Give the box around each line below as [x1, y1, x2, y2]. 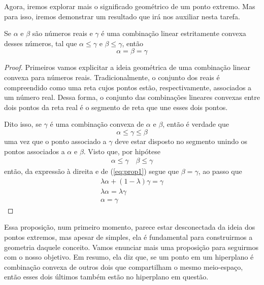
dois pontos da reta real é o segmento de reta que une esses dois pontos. [4, 101, 228, 112]
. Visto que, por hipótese [83, 146, 160, 156]
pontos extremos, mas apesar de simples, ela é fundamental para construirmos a [4, 232, 253, 242]
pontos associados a [4, 146, 65, 156]
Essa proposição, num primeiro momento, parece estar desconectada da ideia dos [4, 222, 255, 232]
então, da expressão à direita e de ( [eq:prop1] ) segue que [4, 166, 179, 176]
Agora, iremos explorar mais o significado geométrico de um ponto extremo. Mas [4, 1, 255, 11]
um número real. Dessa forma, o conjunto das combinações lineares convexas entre [4, 92, 260, 102]
